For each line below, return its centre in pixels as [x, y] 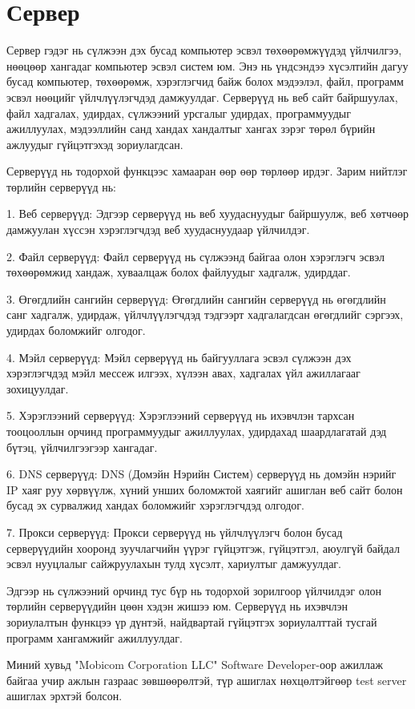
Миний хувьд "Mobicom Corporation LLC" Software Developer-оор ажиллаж [195, 665]
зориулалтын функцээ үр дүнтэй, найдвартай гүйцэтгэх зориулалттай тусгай [192, 621]
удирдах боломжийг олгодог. [76, 330]
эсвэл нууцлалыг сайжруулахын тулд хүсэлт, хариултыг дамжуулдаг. [174, 564]
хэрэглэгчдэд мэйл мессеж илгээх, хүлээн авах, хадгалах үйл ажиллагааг [183, 373]
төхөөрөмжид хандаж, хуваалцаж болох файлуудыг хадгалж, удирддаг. [179, 272]
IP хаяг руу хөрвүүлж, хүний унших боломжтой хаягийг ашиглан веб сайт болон [205, 489]
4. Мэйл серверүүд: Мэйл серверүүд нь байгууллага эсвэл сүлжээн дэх [179, 357]
